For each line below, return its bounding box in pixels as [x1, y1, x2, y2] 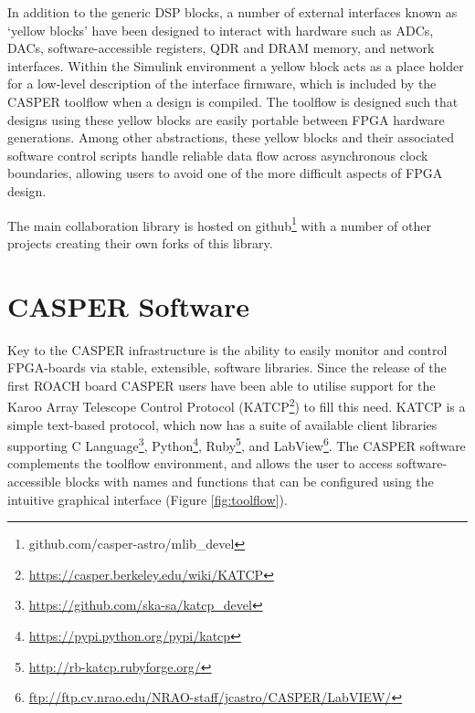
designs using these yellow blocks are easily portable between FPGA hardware [7, 110, 445, 129]
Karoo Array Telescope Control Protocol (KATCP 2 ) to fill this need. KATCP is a [7, 394, 466, 415]
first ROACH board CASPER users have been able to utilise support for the [7, 375, 436, 394]
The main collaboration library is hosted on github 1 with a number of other [7, 213, 431, 235]
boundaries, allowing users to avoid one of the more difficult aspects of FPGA [7, 163, 443, 183]
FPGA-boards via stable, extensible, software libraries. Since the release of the [7, 358, 447, 377]
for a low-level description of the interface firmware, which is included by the [7, 74, 437, 93]
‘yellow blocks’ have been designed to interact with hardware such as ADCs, [7, 20, 434, 39]
